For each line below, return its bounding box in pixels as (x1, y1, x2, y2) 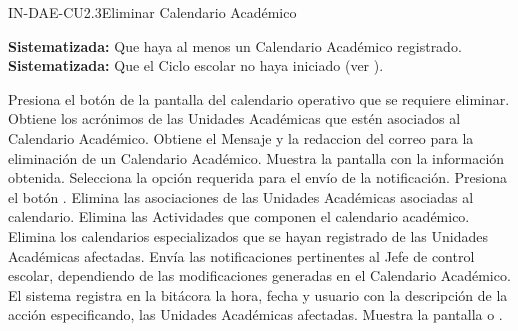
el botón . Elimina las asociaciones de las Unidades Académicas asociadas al (8, 186, 474, 207)
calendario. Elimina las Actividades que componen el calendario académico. (8, 206, 470, 227)
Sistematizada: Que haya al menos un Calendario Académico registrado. (8, 35, 462, 56)
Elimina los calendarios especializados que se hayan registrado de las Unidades (8, 225, 489, 246)
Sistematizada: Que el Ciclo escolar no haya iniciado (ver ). (8, 55, 384, 76)
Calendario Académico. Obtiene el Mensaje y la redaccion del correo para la (8, 127, 474, 148)
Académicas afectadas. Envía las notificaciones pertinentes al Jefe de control (8, 245, 475, 266)
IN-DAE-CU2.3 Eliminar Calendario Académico (8, 2, 297, 22)
